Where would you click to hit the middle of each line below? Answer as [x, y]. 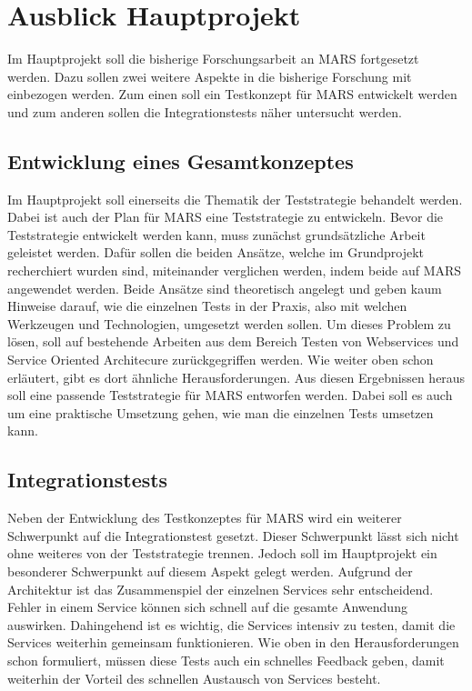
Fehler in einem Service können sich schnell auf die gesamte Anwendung [207, 607]
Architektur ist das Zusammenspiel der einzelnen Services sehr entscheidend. [221, 589]
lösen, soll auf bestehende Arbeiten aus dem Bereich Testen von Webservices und [233, 341]
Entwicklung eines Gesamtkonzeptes [181, 160]
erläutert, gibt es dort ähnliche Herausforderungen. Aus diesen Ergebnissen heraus [236, 377]
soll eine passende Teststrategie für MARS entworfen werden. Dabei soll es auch [230, 395]
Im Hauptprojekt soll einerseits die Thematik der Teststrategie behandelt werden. [235, 199]
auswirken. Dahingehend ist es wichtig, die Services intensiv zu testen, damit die [231, 624]
